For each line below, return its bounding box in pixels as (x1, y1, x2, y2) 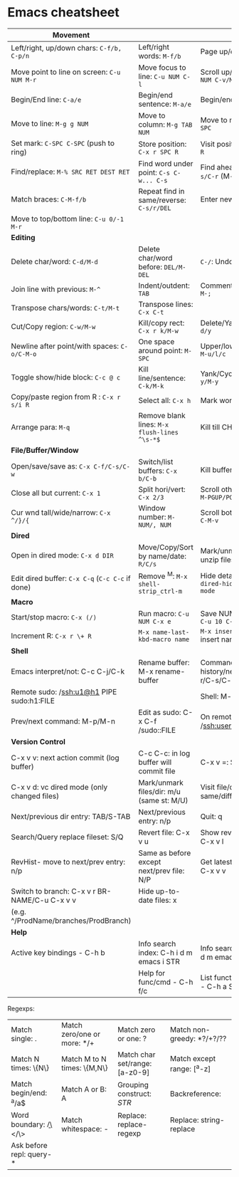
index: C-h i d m (138, 948, 193, 958)
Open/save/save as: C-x (11, 461, 90, 471)
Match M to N (61, 1055, 107, 1064)
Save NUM (200, 609, 236, 619)
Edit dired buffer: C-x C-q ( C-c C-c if (11, 573, 131, 583)
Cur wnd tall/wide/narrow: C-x (11, 507, 111, 517)
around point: (138, 345, 183, 355)
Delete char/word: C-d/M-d (11, 256, 98, 266)
